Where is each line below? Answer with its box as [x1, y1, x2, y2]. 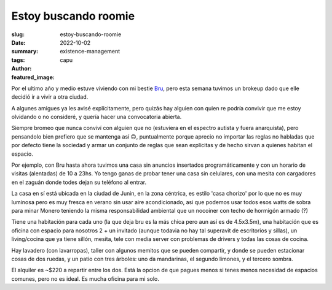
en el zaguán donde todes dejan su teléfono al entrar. [11, 178, 147, 186]
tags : [11, 56, 25, 64]
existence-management [60, 48, 121, 55]
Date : [11, 39, 26, 46]
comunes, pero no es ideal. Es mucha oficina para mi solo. [11, 275, 160, 282]
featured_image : [11, 74, 55, 81]
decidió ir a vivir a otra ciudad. [11, 93, 89, 101]
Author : [11, 65, 32, 72]
